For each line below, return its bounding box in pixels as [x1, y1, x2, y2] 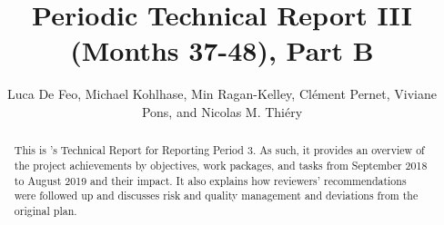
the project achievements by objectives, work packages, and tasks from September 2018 [14, 157, 428, 172]
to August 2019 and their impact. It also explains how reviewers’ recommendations [14, 172, 407, 188]
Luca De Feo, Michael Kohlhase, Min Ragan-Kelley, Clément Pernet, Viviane [6, 84, 438, 103]
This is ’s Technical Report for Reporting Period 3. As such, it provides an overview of [14, 142, 425, 158]
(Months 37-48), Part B [70, 32, 374, 69]
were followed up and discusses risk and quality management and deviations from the [14, 188, 419, 203]
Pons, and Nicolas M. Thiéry [141, 102, 303, 121]
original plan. [14, 202, 77, 218]
